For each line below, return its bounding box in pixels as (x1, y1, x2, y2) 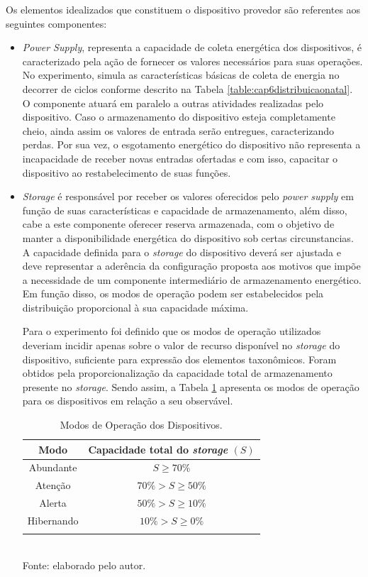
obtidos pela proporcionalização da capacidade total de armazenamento (22, 366, 333, 380)
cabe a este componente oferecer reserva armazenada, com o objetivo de (22, 216, 335, 231)
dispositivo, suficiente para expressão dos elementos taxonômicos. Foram (22, 351, 337, 366)
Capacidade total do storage (88, 441, 228, 456)
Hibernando (27, 513, 79, 527)
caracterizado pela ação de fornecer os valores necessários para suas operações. (22, 53, 363, 68)
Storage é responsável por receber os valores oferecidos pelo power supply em (22, 189, 354, 204)
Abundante (28, 460, 77, 475)
